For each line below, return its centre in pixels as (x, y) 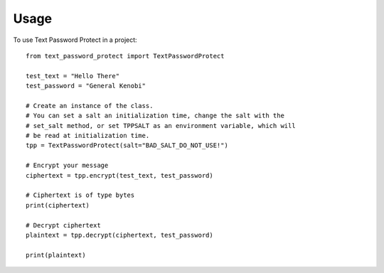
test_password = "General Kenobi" (86, 86)
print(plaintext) (56, 255)
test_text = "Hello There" (73, 76)
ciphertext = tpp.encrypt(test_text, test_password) (119, 175)
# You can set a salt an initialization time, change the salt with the (155, 116)
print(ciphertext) (58, 205)
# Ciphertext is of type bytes (80, 195)
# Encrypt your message (67, 166)
